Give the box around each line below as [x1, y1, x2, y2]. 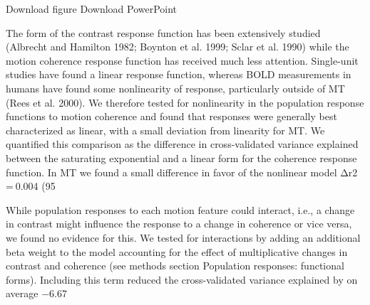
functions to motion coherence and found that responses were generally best [6, 109, 337, 124]
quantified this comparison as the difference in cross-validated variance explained [6, 137, 359, 151]
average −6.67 [6, 286, 67, 301]
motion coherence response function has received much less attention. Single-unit [6, 53, 359, 68]
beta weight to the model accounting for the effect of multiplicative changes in [6, 244, 348, 259]
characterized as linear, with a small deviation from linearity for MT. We [6, 122, 325, 137]
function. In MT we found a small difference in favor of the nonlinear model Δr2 [6, 164, 358, 179]
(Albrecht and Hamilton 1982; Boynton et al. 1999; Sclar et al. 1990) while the [6, 39, 349, 54]
